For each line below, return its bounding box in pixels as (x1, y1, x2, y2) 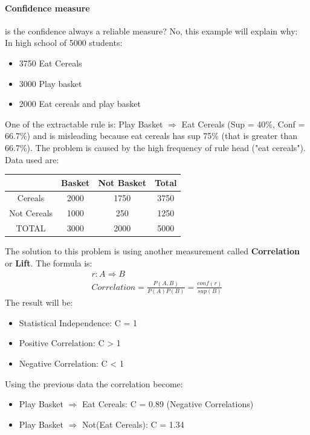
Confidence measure (5, 1, 90, 14)
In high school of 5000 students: (5, 36, 123, 49)
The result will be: (5, 296, 73, 309)
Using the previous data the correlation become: (5, 377, 183, 390)
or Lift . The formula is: (5, 256, 92, 269)
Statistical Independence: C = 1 (19, 316, 138, 329)
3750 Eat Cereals (19, 56, 82, 69)
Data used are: (5, 153, 59, 166)
